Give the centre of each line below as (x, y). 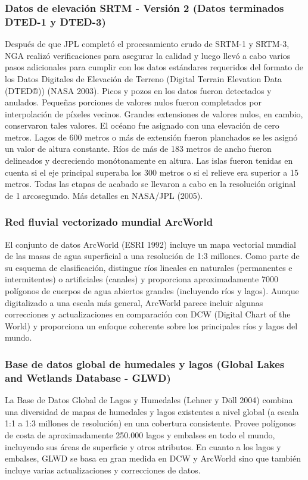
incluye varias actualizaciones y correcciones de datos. (103, 470)
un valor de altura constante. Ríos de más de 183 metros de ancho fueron (138, 149)
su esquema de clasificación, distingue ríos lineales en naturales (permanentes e (149, 267)
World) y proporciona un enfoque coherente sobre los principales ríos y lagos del (151, 325)
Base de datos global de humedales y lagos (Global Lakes (145, 364)
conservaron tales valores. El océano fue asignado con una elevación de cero (142, 125)
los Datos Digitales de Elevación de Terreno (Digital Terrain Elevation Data (144, 78)
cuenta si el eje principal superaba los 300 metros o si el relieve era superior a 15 (152, 172)
